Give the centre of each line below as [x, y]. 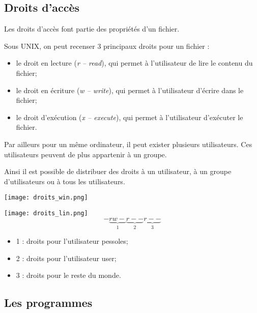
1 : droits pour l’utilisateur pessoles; [72, 241]
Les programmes [48, 303]
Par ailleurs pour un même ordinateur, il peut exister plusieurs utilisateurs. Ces [128, 144]
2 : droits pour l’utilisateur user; [66, 258]
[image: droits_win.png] [46, 198]
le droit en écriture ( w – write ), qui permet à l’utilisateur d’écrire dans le [130, 90]
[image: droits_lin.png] [46, 213]
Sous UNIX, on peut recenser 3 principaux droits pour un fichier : [107, 46]
